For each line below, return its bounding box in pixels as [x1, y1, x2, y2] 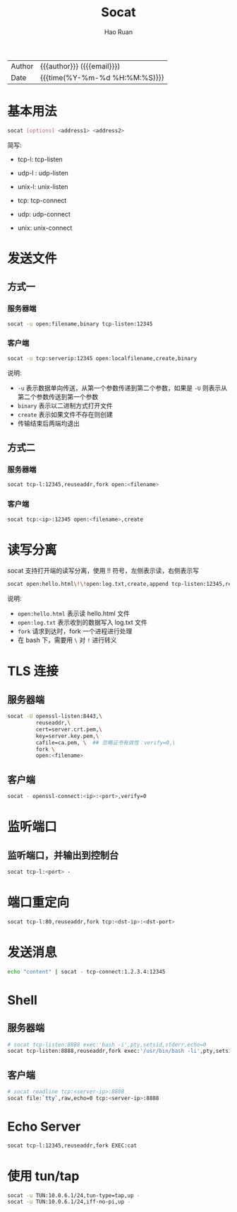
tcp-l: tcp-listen [17, 155, 63, 163]
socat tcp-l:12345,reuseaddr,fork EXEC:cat [7, 1142, 138, 1149]
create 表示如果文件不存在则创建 [17, 410, 113, 418]
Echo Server [7, 1119, 81, 1135]
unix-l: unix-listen [17, 182, 68, 191]
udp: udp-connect [17, 209, 71, 218]
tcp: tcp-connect [17, 196, 67, 204]
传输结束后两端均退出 [17, 419, 80, 427]
